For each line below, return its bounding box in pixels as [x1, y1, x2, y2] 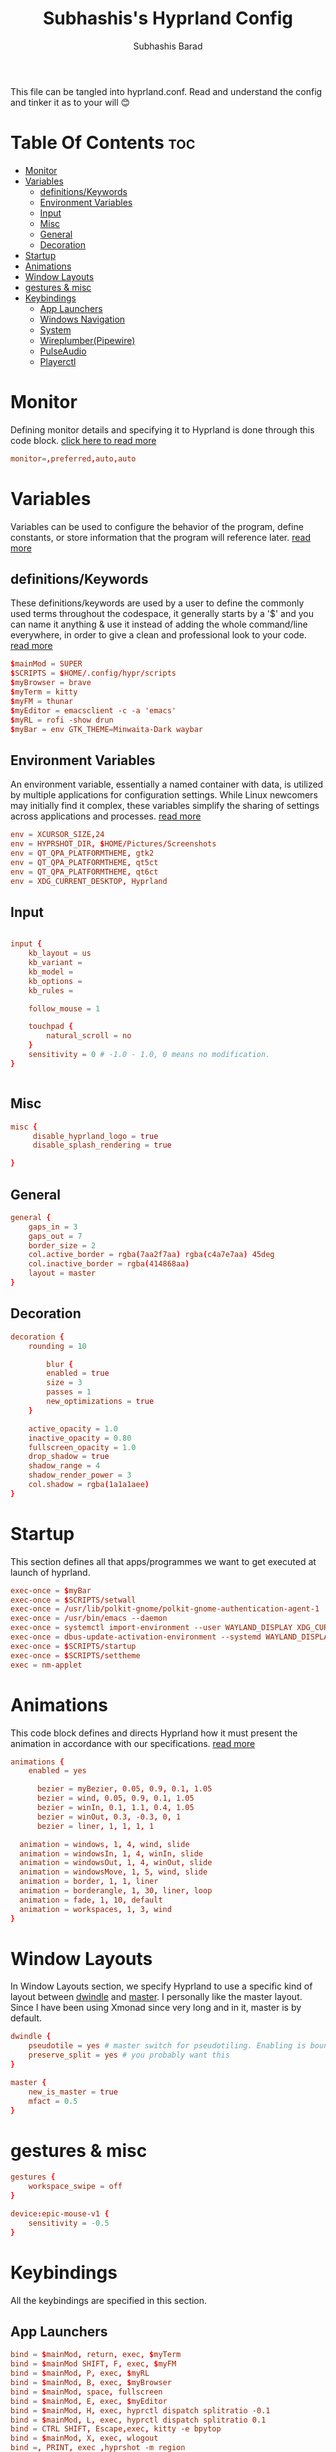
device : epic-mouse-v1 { [10, 2209, 110, 2219]
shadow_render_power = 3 [28, 1470, 132, 1481]
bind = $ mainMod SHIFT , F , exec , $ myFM [10, 2359, 177, 2369]
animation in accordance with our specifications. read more [10, 1737, 256, 1749]
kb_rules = [28, 985, 74, 996]
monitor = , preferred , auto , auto [10, 453, 137, 464]
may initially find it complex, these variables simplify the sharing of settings [10, 800, 320, 812]
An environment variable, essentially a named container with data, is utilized [10, 778, 324, 791]
